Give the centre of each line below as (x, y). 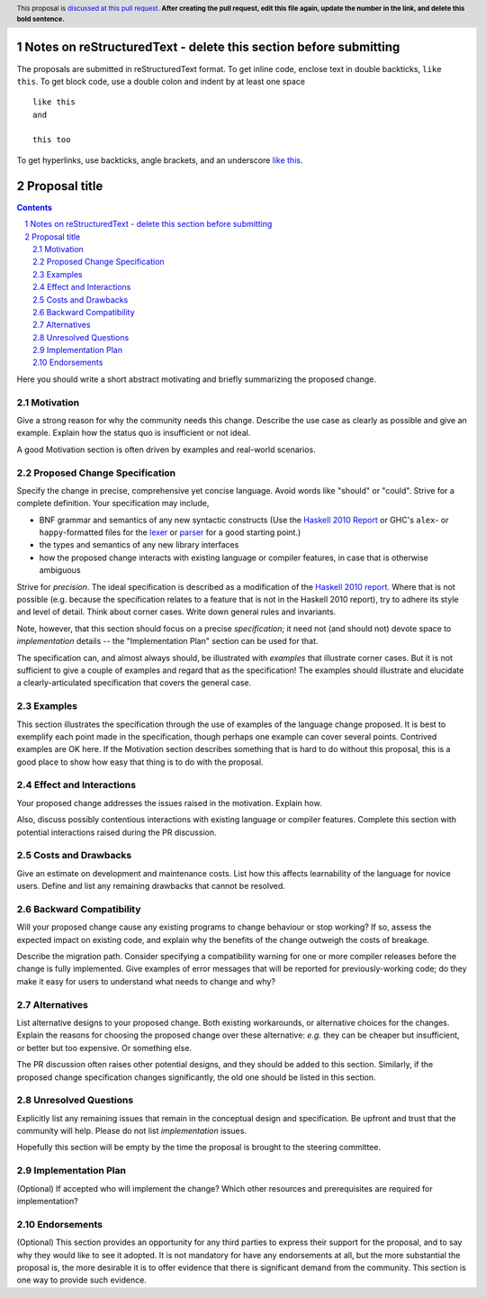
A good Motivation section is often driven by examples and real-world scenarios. (166, 449)
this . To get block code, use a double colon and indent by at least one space (161, 81)
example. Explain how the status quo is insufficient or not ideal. (134, 433)
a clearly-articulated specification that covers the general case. (134, 683)
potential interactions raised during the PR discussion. (117, 832)
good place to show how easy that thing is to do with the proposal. (140, 762)
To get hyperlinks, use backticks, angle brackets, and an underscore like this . (160, 160)
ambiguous (60, 570)
